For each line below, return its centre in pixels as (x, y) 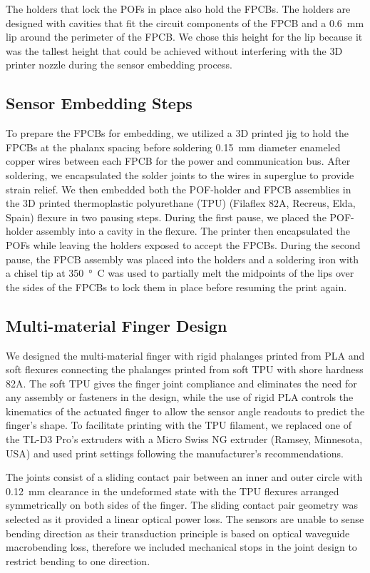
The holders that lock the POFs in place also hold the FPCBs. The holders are (178, 9)
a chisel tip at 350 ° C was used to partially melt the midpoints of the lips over (180, 273)
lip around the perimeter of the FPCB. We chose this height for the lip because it (184, 37)
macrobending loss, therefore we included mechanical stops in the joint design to (181, 547)
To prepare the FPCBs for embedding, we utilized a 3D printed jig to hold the (177, 133)
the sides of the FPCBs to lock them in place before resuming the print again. (176, 286)
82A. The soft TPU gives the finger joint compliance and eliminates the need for (181, 383)
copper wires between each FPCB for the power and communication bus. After (178, 161)
